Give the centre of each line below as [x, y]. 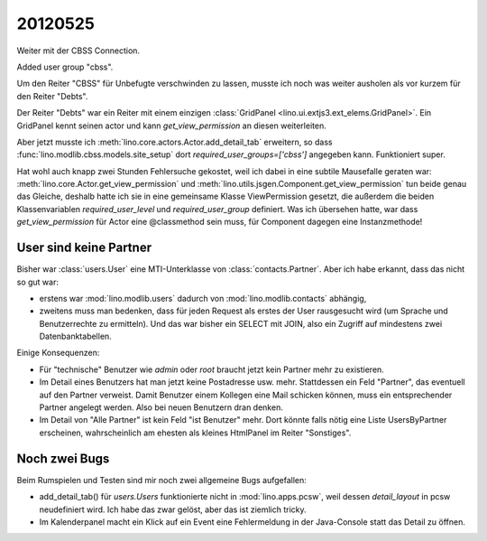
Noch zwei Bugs [63, 458]
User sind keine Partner [84, 248]
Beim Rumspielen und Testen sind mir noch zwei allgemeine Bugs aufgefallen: [161, 480]
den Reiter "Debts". [52, 96]
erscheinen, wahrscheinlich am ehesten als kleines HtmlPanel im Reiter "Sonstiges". [195, 433]
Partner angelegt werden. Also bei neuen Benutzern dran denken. [161, 407]
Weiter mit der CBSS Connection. [78, 51]
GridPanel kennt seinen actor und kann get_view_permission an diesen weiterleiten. [171, 126]
